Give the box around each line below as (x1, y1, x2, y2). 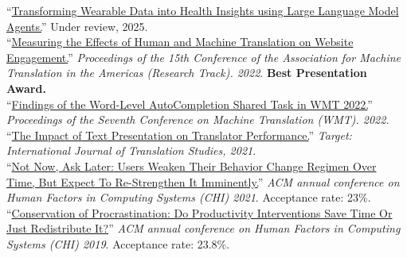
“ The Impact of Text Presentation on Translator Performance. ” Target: (6, 126, 352, 143)
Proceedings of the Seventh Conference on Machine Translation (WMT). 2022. (6, 111, 389, 128)
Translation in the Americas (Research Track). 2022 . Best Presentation (6, 64, 367, 81)
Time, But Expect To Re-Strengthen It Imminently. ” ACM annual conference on (6, 173, 400, 190)
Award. (6, 79, 46, 96)
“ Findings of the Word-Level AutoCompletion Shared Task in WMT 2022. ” (6, 95, 373, 112)
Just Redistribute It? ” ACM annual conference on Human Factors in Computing (6, 220, 401, 237)
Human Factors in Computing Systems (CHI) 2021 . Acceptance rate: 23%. (6, 189, 371, 206)
